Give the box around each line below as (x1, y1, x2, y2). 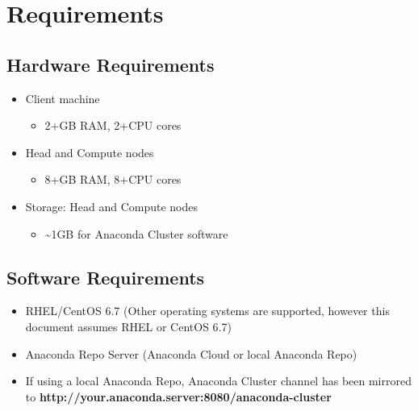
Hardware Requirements (6, 52, 215, 77)
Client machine (25, 89, 100, 106)
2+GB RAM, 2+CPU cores (44, 117, 182, 134)
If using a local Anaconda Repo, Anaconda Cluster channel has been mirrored (25, 372, 412, 389)
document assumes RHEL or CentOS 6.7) (25, 318, 232, 334)
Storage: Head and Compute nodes (25, 197, 199, 214)
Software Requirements (6, 264, 205, 289)
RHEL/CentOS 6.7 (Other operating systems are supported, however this (25, 302, 390, 319)
